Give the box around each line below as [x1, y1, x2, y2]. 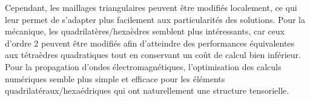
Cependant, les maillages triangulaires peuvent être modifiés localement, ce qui [5, 1, 297, 13]
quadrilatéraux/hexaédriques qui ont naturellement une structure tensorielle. [5, 84, 289, 97]
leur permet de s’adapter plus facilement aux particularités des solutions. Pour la [5, 13, 305, 25]
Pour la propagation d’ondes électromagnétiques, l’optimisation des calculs [5, 60, 282, 73]
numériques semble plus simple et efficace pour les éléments [5, 72, 225, 85]
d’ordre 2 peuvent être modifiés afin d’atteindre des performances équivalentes [5, 36, 295, 49]
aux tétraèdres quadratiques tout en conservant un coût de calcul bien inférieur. [5, 48, 301, 61]
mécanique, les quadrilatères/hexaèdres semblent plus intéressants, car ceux [5, 25, 285, 37]
